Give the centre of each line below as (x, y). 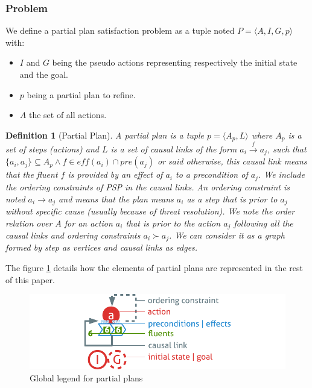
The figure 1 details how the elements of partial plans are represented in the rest (154, 268)
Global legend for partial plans (86, 377)
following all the (263, 223)
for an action (88, 223)
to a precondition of (212, 174)
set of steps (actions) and (52, 149)
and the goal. (44, 74)
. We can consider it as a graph (227, 235)
